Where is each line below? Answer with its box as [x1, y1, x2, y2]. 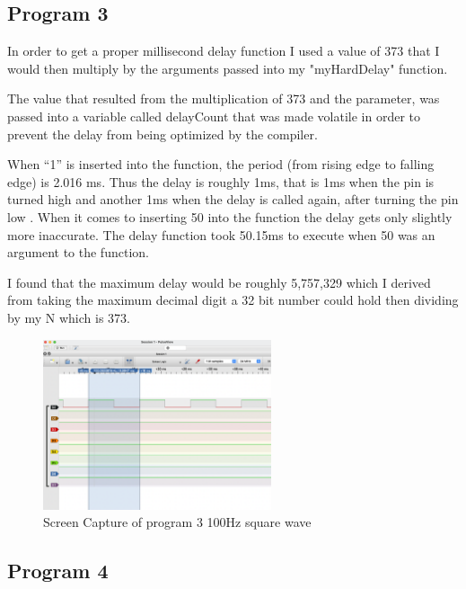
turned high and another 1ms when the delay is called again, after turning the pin [7, 190, 459, 209]
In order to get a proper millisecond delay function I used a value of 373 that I [7, 41, 440, 60]
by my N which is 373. [7, 308, 130, 326]
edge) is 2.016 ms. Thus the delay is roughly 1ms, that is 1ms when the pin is [7, 172, 435, 191]
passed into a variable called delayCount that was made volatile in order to [7, 106, 420, 125]
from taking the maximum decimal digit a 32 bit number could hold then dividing [7, 290, 459, 309]
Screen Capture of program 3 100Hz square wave [43, 513, 312, 531]
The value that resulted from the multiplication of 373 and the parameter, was [7, 89, 440, 108]
